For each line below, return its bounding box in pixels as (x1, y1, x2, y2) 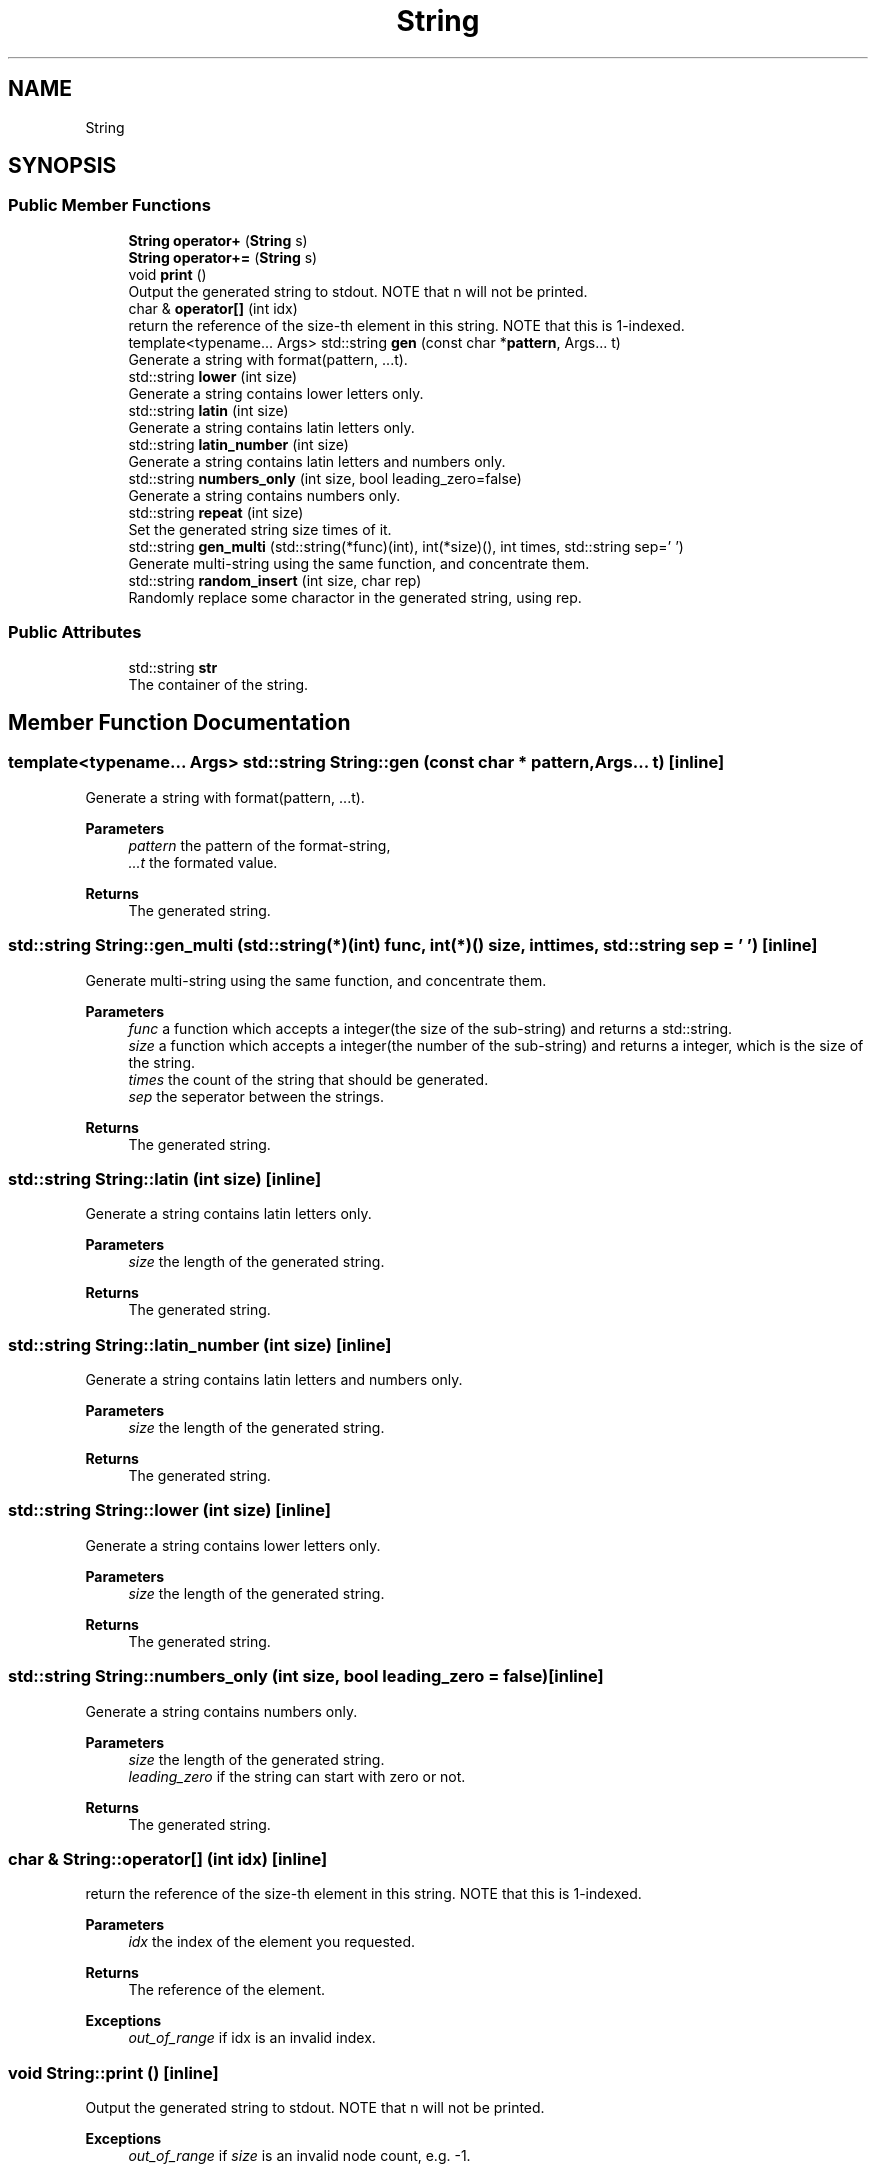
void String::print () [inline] (8, 2062, 219, 2083)
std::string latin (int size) (128, 401, 289, 419)
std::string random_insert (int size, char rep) (128, 571, 422, 589)
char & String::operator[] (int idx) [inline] (8, 1848, 328, 1869)
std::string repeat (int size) (128, 503, 304, 521)
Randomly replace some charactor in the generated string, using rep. (128, 588, 582, 606)
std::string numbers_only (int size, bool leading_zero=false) (128, 469, 522, 487)
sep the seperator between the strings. (128, 1087, 385, 1105)
